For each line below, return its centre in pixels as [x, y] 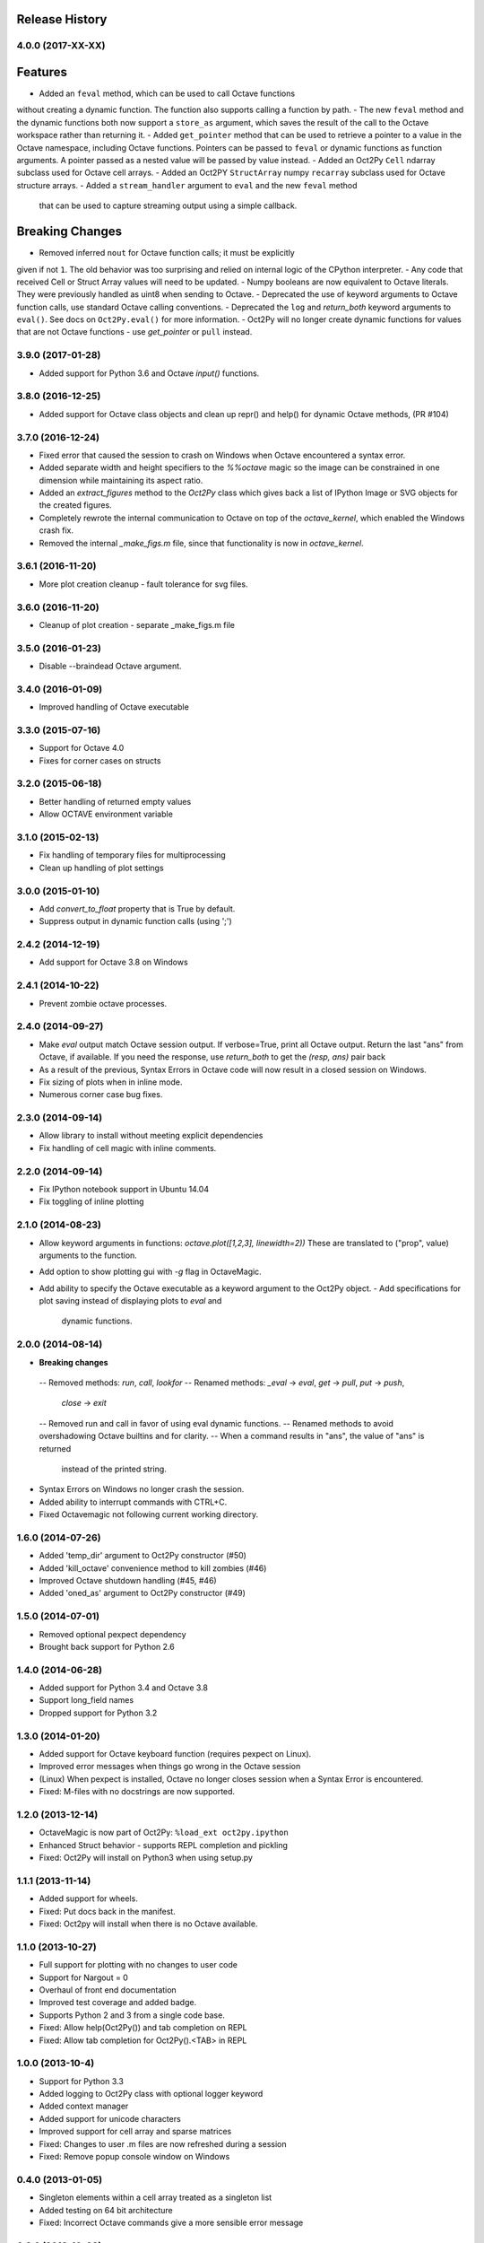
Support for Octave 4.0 [82, 748]
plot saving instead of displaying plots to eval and [130, 1301]
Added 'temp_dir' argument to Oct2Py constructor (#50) [143, 1556]
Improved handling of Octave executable [114, 707]
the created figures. [75, 505]
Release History [62, 19]
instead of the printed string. [114, 1469]
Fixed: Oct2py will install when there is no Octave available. [148, 1924]
